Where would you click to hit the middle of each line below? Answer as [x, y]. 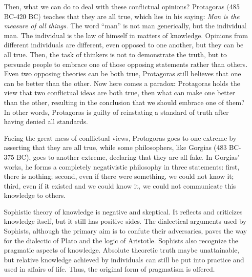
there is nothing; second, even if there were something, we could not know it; [119, 176]
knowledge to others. [35, 195]
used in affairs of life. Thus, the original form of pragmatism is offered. [109, 269]
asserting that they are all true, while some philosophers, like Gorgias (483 [115, 147]
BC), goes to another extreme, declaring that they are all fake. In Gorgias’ [128, 157]
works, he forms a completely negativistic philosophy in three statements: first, [122, 166]
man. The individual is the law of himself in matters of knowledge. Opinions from [126, 35]
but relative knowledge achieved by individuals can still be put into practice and [124, 259]
